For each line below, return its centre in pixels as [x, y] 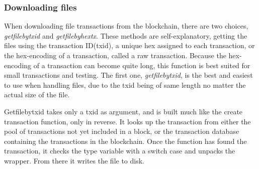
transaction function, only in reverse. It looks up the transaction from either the [127, 121]
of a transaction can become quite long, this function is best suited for [142, 65]
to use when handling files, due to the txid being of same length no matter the [125, 84]
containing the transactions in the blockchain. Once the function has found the [125, 141]
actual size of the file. [37, 95]
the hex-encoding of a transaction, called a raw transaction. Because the [115, 55]
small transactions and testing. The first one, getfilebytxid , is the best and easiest [128, 75]
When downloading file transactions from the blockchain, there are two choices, [126, 26]
